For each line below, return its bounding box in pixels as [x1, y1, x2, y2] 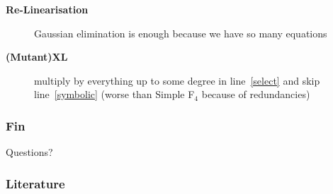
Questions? [6, 145, 53, 159]
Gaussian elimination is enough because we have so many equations [34, 25, 327, 40]
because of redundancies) [201, 87, 310, 102]
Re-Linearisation [6, 2, 89, 16]
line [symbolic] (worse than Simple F [34, 87, 195, 102]
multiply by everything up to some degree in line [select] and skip [34, 73, 320, 87]
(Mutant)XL [6, 49, 68, 64]
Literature [6, 174, 65, 192]
